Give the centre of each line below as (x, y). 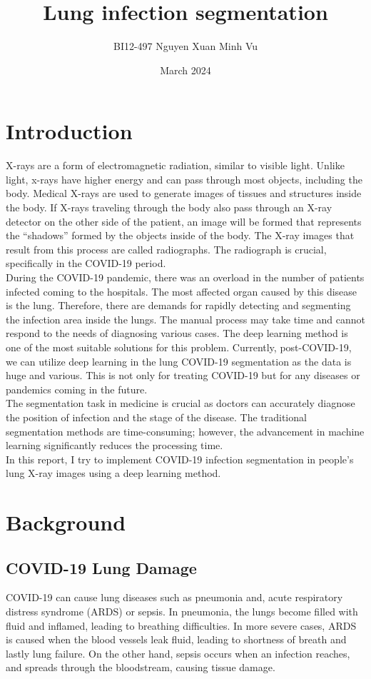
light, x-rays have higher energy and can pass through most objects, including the (184, 179)
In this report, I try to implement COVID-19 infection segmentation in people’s (180, 459)
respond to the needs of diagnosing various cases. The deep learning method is (177, 333)
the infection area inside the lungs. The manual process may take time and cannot (185, 319)
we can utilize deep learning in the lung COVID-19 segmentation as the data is (179, 361)
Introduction (69, 131)
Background (66, 522)
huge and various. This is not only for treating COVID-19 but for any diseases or (183, 375)
